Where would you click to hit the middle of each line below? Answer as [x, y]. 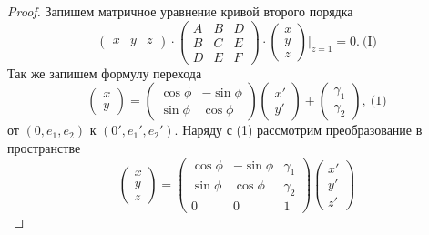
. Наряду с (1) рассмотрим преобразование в [298, 130]
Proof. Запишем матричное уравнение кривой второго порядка [180, 11]
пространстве [44, 147]
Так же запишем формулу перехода [105, 72]
